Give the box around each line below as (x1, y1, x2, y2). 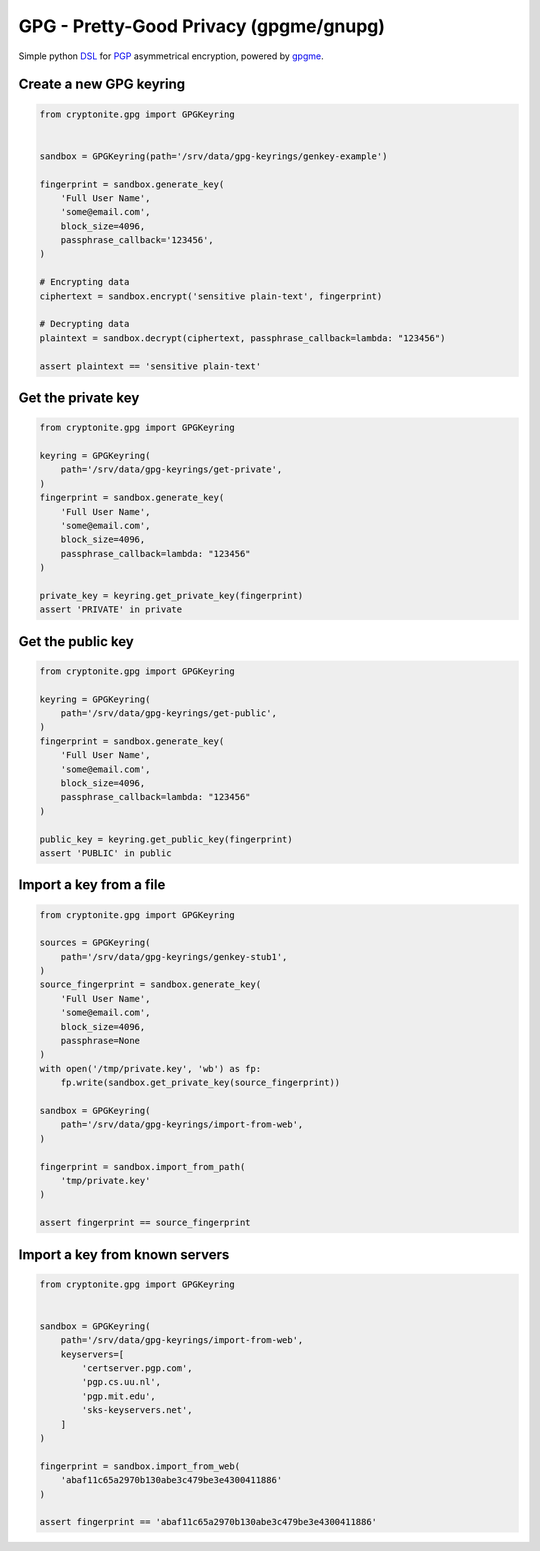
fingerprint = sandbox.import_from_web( (39, 1460, 240, 1472)
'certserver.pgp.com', (81, 1363, 194, 1374)
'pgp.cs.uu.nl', (81, 1376, 162, 1388)
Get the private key (18, 389, 140, 406)
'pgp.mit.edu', (81, 1390, 157, 1402)
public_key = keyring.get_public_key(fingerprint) (39, 833, 294, 845)
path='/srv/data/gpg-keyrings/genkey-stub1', (60, 951, 288, 962)
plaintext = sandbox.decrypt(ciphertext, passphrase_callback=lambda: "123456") (39, 332, 446, 344)
